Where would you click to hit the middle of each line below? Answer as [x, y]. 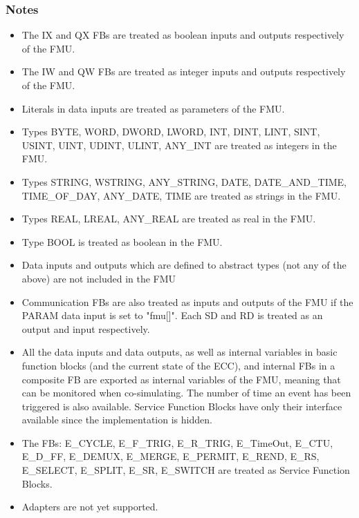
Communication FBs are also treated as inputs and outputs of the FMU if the [187, 301]
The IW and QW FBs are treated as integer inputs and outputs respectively [184, 71]
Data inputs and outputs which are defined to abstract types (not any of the [184, 265]
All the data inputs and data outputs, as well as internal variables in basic [179, 352]
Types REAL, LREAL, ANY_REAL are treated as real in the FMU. [169, 219]
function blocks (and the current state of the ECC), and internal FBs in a [178, 365]
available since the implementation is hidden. [117, 420]
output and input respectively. [86, 328]
